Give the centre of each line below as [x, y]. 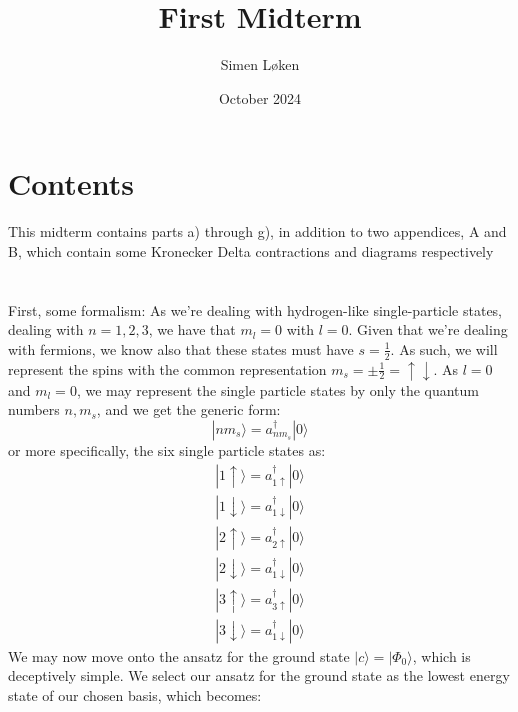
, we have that [192, 329]
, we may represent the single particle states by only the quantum [277, 389]
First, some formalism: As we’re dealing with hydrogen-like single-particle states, [255, 309]
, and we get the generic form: [188, 409]
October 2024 [260, 97]
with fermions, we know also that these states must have [181, 348]
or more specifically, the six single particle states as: [167, 449]
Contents [71, 183]
